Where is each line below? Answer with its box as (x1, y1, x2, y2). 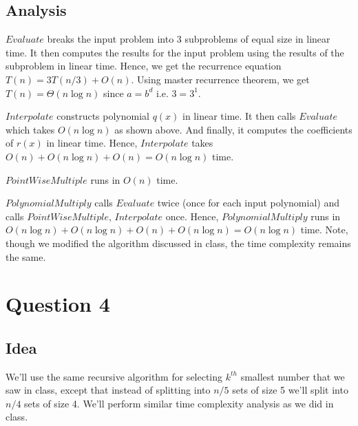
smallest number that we (240, 369, 345, 383)
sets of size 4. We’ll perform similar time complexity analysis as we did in (24, 396, 334, 410)
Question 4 (6, 290, 110, 318)
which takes (6, 122, 55, 136)
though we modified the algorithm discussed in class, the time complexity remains (6, 235, 351, 250)
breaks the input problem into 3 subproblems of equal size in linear (47, 32, 330, 46)
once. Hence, (165, 209, 219, 223)
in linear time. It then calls (182, 109, 296, 123)
